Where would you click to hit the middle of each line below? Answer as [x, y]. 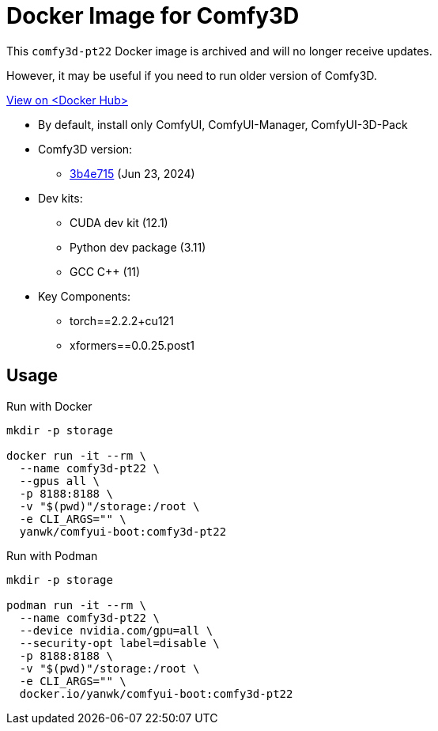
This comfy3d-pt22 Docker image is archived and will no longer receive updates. [219, 51]
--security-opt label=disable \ [119, 643]
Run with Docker [49, 406]
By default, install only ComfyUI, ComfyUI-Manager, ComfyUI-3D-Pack [223, 124]
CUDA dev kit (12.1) [119, 222]
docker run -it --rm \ [77, 455]
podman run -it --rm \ [77, 605]
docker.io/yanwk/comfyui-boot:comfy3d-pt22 [156, 693]
